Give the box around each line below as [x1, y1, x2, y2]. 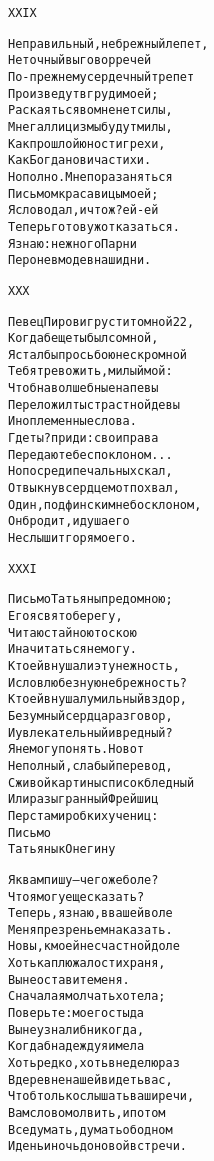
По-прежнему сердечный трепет [8, 69, 195, 84]
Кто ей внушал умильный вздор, [8, 692, 187, 707]
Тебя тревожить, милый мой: [8, 364, 173, 379]
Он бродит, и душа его [8, 514, 130, 529]
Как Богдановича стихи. [8, 153, 152, 168]
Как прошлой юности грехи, [8, 136, 166, 151]
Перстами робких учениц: [8, 808, 159, 823]
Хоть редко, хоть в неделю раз [8, 1056, 180, 1071]
